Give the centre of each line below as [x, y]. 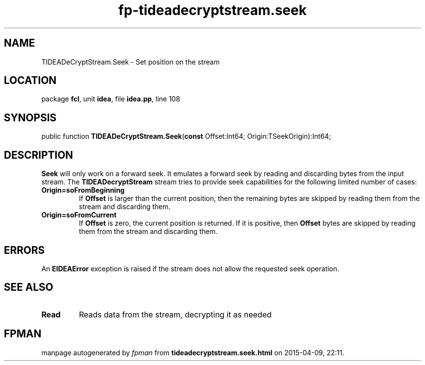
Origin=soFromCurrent [79, 215]
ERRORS [25, 250]
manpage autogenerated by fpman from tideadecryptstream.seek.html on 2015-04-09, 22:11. [193, 352]
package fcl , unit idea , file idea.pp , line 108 [111, 99]
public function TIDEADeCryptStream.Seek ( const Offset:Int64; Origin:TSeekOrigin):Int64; [186, 136]
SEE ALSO [29, 287]
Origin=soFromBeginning [83, 190]
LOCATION [30, 81]
